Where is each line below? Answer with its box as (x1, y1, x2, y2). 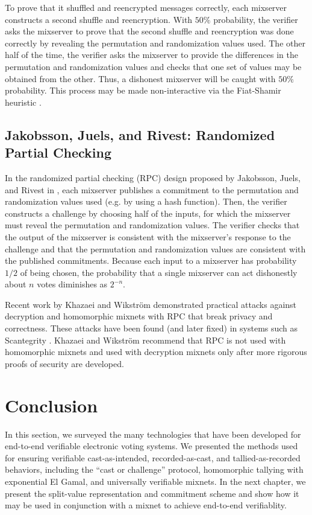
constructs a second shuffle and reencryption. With (5, 13, 193, 25)
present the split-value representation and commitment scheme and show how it (5, 487, 299, 499)
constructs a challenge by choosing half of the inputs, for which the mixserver (5, 206, 291, 219)
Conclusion (5, 392, 98, 417)
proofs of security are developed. (5, 357, 124, 369)
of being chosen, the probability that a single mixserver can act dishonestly (20, 266, 298, 278)
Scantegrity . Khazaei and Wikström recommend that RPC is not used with (5, 333, 286, 346)
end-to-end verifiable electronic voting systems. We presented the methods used (5, 440, 298, 452)
